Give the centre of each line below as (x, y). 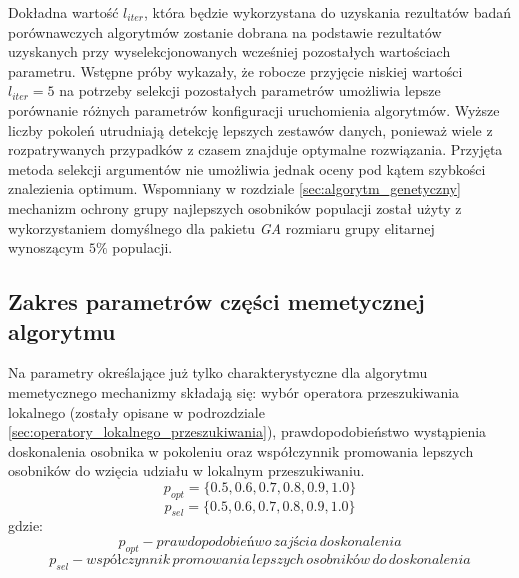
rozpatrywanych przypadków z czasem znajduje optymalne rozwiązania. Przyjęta (255, 149)
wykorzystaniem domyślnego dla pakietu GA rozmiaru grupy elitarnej (221, 227)
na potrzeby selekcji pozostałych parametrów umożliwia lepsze (250, 90)
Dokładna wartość (63, 12)
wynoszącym (46, 247)
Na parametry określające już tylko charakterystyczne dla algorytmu (218, 372)
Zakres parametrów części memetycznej (216, 301)
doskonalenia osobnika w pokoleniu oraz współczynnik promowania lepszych (241, 450)
